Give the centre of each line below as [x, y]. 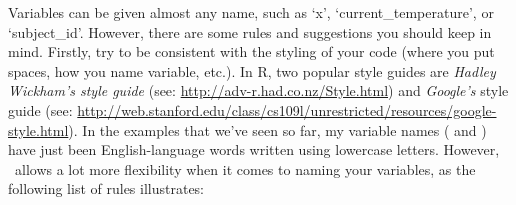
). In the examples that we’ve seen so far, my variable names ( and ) [277, 129]
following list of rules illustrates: [106, 188]
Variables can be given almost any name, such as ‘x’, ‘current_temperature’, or [251, 12]
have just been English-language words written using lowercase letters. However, [254, 149]
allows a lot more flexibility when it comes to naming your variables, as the [245, 168]
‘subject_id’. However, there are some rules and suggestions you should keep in [250, 31]
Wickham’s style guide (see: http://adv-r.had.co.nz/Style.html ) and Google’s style [258, 90]
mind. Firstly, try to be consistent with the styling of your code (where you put [251, 51]
